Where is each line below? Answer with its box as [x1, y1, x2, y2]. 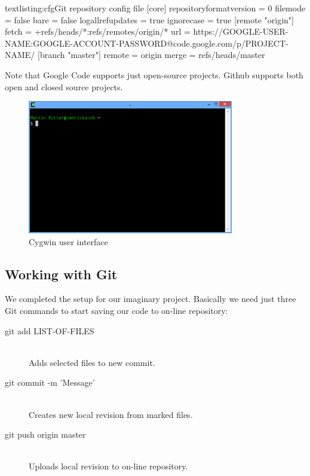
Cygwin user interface [29, 235, 108, 248]
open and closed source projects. [5, 80, 123, 93]
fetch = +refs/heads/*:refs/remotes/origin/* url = [5, 25, 191, 38]
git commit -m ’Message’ [5, 376, 95, 389]
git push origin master [5, 428, 86, 441]
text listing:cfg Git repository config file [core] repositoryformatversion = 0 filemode [5, 2, 306, 14]
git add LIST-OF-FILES [5, 324, 94, 337]
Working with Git [5, 264, 118, 283]
